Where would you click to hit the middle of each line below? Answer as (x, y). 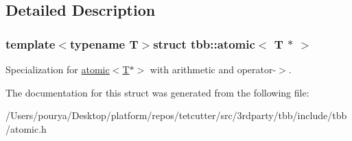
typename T (104, 43)
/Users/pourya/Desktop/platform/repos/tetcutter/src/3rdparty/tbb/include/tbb (176, 115)
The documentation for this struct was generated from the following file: (157, 92)
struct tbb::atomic (204, 43)
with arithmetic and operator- (213, 69)
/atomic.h (26, 128)
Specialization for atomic (58, 69)
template (31, 43)
